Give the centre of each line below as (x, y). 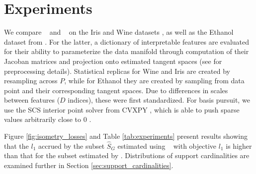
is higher (239, 145)
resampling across (31, 81)
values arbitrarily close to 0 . (48, 119)
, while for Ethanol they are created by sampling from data (154, 81)
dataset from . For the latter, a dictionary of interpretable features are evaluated (127, 41)
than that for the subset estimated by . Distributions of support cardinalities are (127, 155)
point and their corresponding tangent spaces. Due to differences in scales (116, 90)
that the (16, 145)
